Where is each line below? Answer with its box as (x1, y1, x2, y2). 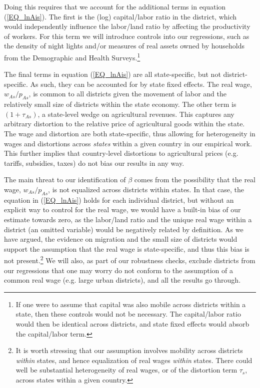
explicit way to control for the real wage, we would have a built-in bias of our (4, 204, 241, 215)
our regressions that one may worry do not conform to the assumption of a (4, 265, 233, 275)
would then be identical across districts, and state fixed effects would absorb (15, 318, 249, 329)
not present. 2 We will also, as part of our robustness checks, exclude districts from (4, 254, 255, 265)
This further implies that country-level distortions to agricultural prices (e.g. (4, 148, 238, 158)
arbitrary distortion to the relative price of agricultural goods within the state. (4, 118, 245, 129)
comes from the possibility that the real (134, 174, 256, 185)
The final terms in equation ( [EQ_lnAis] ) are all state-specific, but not (4, 69, 221, 79)
